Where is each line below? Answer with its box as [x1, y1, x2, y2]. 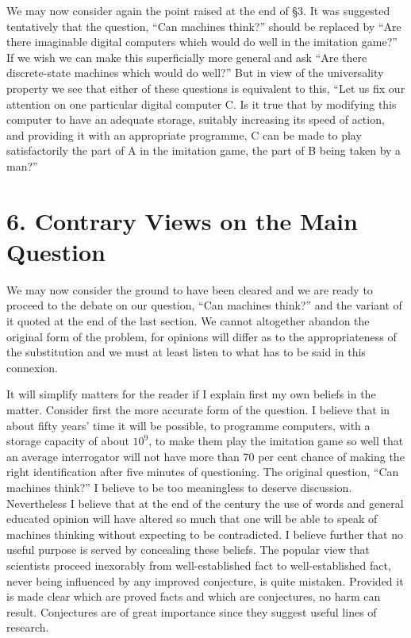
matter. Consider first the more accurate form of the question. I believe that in [6, 402, 390, 417]
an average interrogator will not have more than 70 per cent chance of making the [6, 448, 405, 464]
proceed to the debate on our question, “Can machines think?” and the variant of [6, 297, 402, 313]
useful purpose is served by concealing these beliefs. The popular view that [6, 541, 370, 558]
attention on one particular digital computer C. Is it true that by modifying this [6, 95, 397, 112]
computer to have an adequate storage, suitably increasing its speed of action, [6, 111, 385, 128]
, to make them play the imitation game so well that [148, 432, 404, 449]
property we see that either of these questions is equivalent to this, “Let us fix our [6, 79, 405, 96]
